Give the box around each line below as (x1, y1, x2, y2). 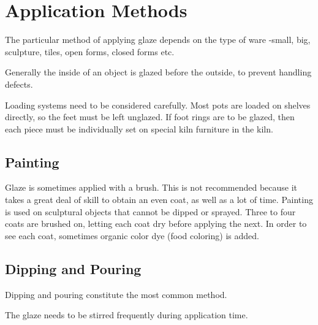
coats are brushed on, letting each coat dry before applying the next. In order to (5, 217, 307, 230)
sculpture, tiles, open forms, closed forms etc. (5, 45, 175, 58)
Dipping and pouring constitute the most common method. (5, 288, 227, 300)
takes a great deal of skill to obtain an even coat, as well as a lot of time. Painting (5, 193, 313, 206)
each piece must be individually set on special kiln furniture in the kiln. (5, 122, 273, 135)
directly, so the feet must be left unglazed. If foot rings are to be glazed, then (5, 110, 295, 123)
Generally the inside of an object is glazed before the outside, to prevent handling (5, 66, 312, 78)
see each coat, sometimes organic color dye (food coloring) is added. (5, 229, 259, 242)
